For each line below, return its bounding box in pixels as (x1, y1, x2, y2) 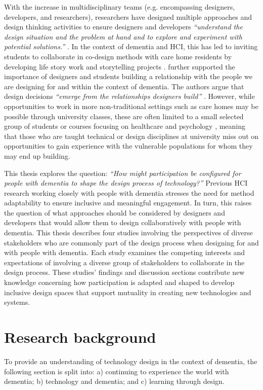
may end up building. (4, 150, 70, 161)
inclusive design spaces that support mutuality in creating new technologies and (4, 287, 251, 297)
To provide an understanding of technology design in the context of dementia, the (4, 356, 257, 366)
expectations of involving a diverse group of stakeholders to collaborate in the (4, 257, 245, 267)
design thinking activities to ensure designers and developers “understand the (4, 21, 243, 32)
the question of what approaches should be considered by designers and (4, 207, 225, 218)
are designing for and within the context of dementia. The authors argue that (4, 81, 244, 91)
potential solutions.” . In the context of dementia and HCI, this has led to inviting (4, 41, 258, 52)
